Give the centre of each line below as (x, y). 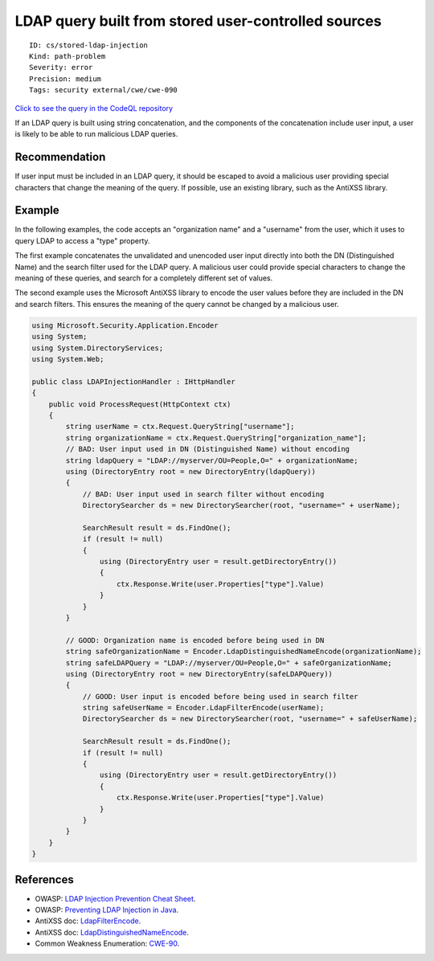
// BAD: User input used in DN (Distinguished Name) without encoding (207, 449)
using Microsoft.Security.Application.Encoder (125, 325)
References (44, 879)
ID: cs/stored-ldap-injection (89, 45)
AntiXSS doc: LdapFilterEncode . (88, 921)
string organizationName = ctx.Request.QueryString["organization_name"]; (216, 438)
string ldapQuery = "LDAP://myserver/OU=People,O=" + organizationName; (212, 460)
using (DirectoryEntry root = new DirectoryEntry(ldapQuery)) (191, 471)
